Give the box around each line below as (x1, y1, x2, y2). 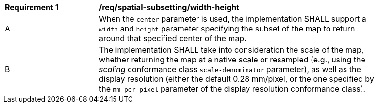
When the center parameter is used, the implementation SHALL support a (99, 14, 366, 24)
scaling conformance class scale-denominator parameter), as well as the (99, 64, 361, 74)
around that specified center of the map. (99, 33, 247, 43)
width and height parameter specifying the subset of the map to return (99, 24, 355, 33)
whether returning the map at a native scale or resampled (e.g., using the (99, 55, 365, 64)
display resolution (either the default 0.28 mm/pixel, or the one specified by (99, 74, 374, 84)
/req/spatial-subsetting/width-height (99, 2, 239, 12)
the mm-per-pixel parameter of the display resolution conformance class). (99, 84, 366, 93)
